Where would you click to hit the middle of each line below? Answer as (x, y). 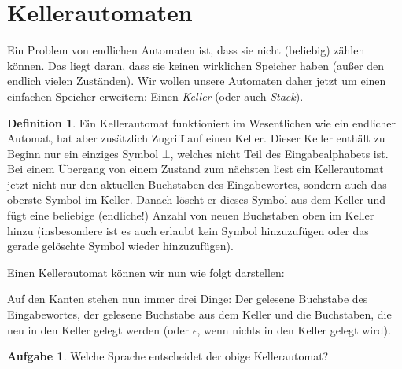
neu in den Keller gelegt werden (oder (98, 329)
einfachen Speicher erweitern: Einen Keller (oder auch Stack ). (155, 96)
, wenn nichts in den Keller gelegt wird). (294, 329)
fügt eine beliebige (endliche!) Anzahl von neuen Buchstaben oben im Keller (191, 215)
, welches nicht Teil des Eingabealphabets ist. (279, 153)
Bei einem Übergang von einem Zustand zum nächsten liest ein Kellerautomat (195, 169)
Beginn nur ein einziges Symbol (83, 153)
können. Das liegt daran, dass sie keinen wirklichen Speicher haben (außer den (196, 65)
